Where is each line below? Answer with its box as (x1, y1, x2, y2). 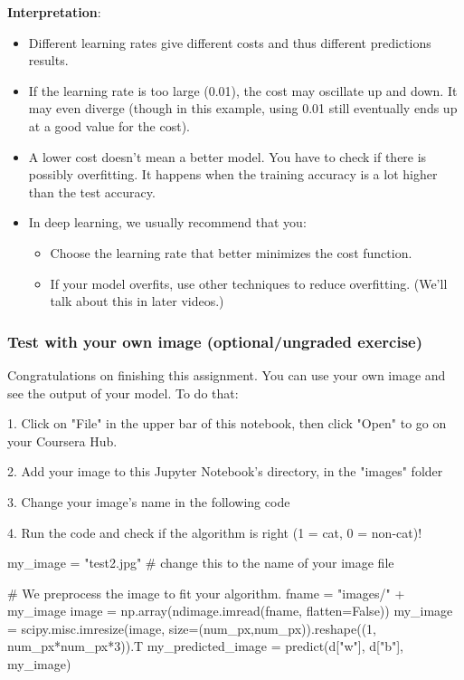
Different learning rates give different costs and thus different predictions (28, 33, 431, 52)
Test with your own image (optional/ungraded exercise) (7, 330, 423, 352)
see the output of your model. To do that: (7, 383, 239, 402)
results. (28, 51, 69, 70)
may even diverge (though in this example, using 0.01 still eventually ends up (28, 99, 458, 118)
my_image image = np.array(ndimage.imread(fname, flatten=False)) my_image (7, 601, 453, 620)
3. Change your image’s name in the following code (7, 492, 290, 511)
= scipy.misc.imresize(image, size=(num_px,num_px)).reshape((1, (7, 618, 377, 637)
